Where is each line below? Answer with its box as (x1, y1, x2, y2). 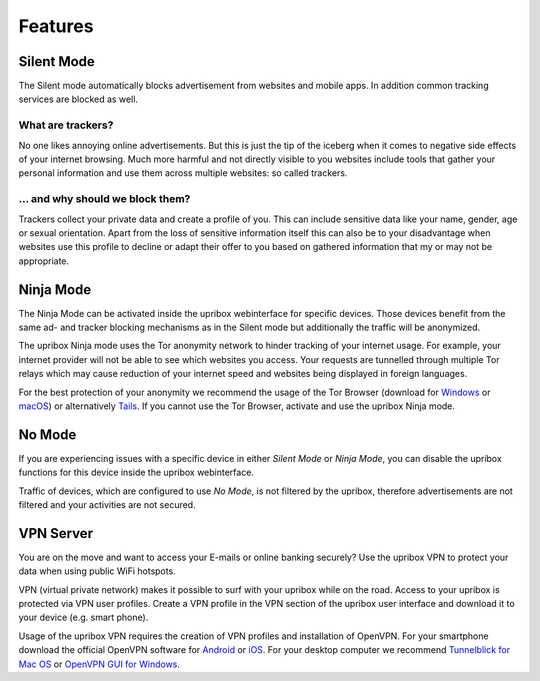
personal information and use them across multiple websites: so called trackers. (18, 167, 348, 179)
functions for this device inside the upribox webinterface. (18, 466, 255, 479)
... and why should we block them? (18, 192, 191, 206)
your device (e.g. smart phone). (18, 611, 149, 624)
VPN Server (18, 525, 94, 542)
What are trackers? (18, 118, 114, 132)
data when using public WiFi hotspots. (18, 565, 177, 577)
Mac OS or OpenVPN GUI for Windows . (18, 658, 180, 670)
